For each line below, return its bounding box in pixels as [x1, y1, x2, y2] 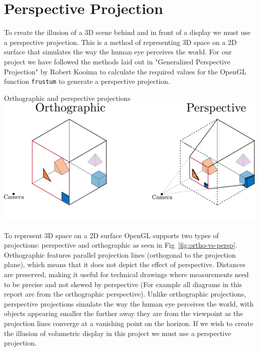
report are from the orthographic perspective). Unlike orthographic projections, [4, 289, 246, 299]
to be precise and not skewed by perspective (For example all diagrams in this [4, 279, 242, 289]
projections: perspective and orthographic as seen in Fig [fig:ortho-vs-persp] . [4, 240, 238, 250]
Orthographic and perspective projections [4, 92, 130, 103]
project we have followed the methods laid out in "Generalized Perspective [4, 56, 231, 66]
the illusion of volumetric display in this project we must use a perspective [4, 328, 231, 338]
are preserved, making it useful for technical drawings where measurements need [4, 269, 249, 280]
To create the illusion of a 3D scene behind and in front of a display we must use [4, 27, 251, 37]
